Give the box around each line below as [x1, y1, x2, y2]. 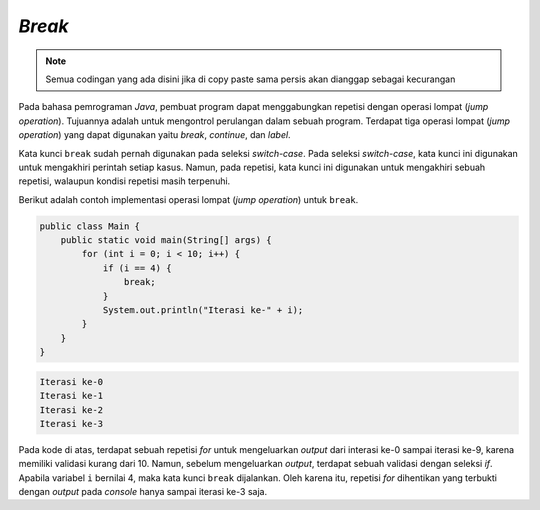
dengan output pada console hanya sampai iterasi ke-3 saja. [18, 486, 268, 498]
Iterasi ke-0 [39, 376, 104, 387]
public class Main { [39, 220, 140, 232]
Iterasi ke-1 [39, 390, 104, 402]
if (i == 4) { [102, 262, 172, 274]
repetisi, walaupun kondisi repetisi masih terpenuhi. [18, 175, 231, 187]
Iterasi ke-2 [39, 404, 104, 415]
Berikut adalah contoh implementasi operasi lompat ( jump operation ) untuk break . [18, 193, 359, 205]
